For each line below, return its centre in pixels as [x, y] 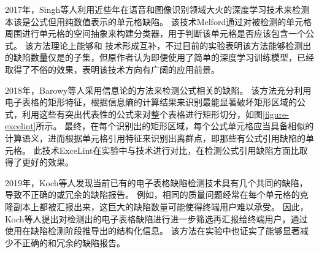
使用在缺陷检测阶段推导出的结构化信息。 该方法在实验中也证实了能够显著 [152, 231]
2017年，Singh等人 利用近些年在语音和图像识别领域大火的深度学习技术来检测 [157, 9]
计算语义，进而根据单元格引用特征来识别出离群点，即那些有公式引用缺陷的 [155, 138]
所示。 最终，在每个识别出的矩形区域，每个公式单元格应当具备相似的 [175, 126]
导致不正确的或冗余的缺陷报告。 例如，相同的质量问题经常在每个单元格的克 [157, 194]
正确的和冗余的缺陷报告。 [73, 242]
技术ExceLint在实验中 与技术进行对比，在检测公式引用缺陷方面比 [171, 150]
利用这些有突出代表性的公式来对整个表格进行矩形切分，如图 [142, 114]
